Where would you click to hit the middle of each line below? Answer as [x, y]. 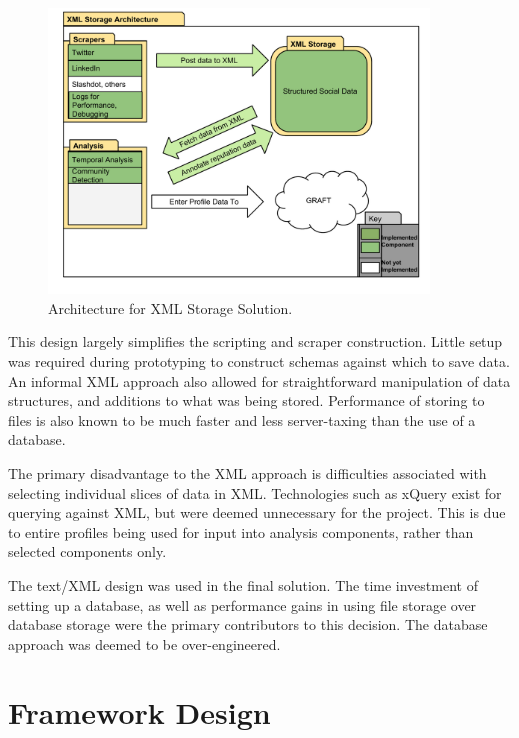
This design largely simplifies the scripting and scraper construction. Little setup [255, 341]
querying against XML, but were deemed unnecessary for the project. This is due [257, 512]
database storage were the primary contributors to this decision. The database [248, 624]
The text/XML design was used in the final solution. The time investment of [243, 584]
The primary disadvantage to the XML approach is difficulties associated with [247, 472]
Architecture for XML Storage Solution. [170, 307]
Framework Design [139, 712]
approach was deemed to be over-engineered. [144, 643]
